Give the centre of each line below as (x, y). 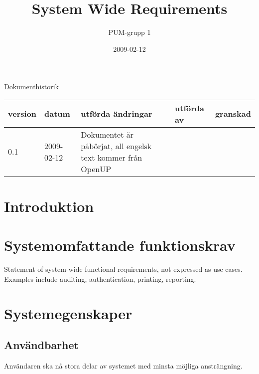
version (22, 114)
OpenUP (96, 169)
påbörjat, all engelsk (116, 146)
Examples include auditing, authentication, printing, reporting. (100, 279)
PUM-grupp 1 (129, 32)
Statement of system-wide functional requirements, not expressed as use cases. (123, 269)
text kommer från (112, 157)
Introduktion (49, 206)
